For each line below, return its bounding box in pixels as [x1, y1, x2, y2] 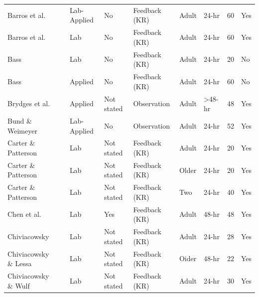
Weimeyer [7, 125, 37, 136]
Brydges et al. [7, 98, 50, 109]
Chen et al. [7, 209, 41, 219]
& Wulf [7, 280, 30, 291]
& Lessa [7, 258, 32, 269]
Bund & [7, 115, 32, 126]
